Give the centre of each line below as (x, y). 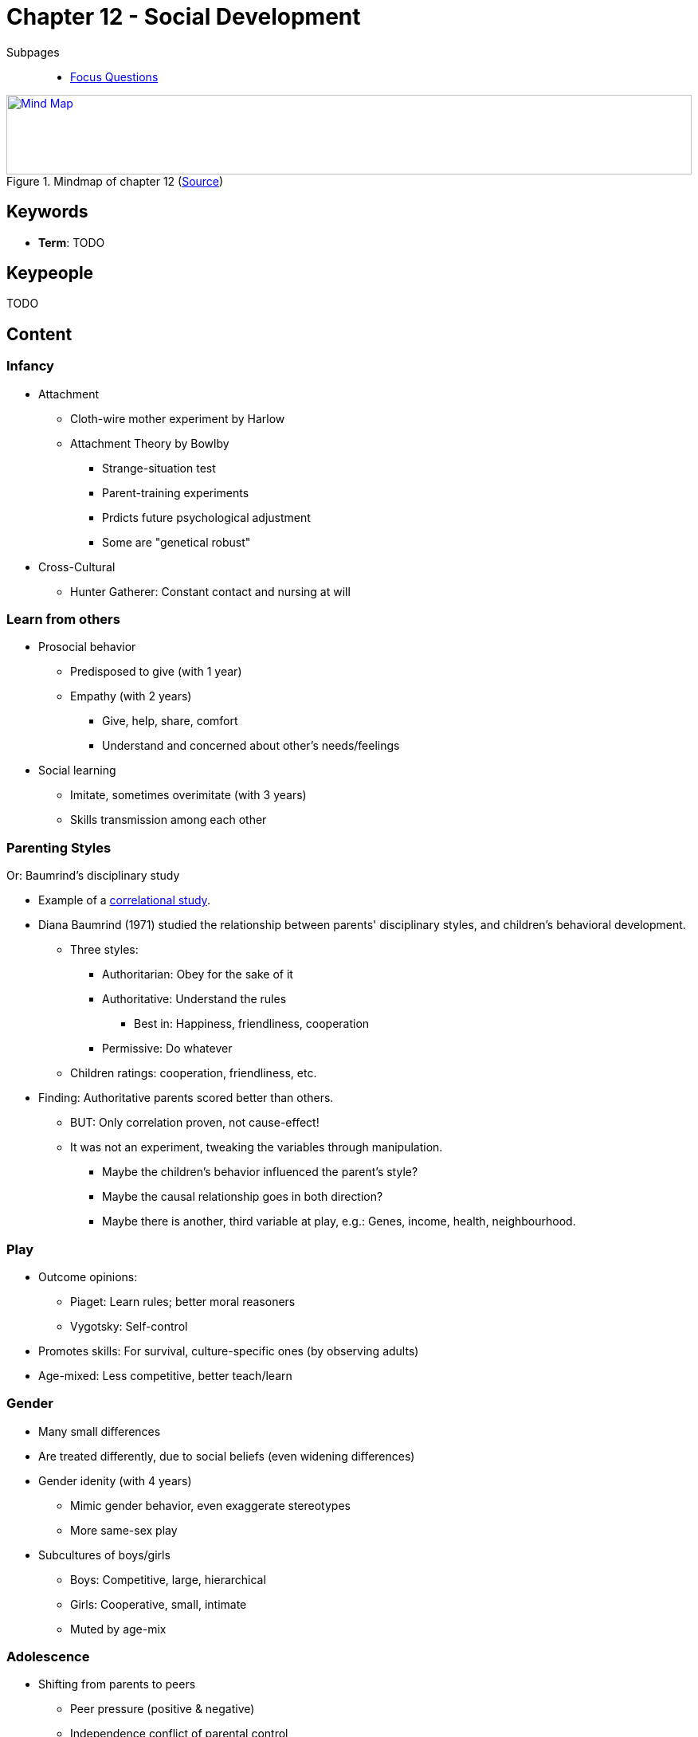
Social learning (77, 770)
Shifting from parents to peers (117, 1684)
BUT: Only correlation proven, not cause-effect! (195, 1123)
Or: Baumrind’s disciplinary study (93, 876)
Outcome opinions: (88, 1276)
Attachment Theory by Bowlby (150, 443)
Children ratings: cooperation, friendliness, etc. (194, 1073)
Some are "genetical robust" (176, 542)
